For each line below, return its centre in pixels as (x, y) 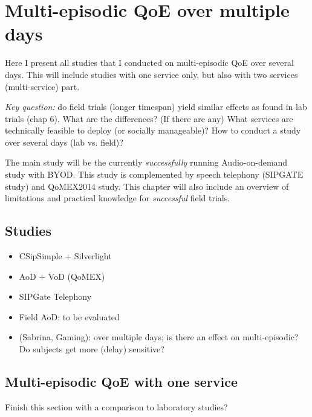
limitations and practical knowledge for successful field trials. (118, 198)
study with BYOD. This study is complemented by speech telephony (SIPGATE (154, 174)
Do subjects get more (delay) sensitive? (92, 349)
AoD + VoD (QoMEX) (62, 276)
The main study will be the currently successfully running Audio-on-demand (146, 162)
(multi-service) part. (42, 86)
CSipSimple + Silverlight (65, 256)
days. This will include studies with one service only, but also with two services (151, 74)
